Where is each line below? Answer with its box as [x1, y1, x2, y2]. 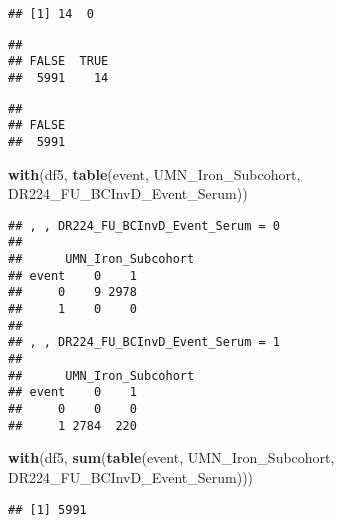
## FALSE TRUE [8, 54, 109, 69]
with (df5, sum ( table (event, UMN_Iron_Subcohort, [8, 447, 335, 468]
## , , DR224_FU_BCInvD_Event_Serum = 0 [8, 218, 281, 233]
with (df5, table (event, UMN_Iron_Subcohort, [8, 163, 301, 184]
